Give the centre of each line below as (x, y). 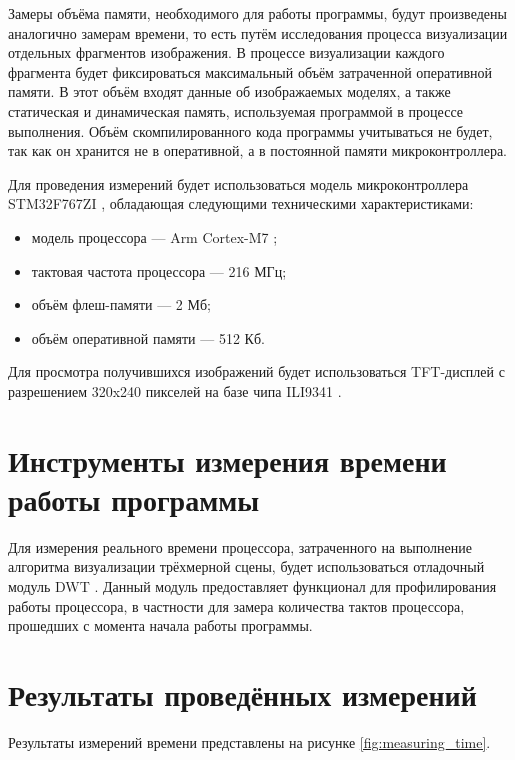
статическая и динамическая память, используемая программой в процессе (235, 110)
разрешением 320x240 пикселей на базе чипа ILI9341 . (175, 390)
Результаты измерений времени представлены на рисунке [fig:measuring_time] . (249, 741)
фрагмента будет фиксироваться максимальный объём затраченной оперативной (250, 71)
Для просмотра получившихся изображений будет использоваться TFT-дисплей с (256, 371)
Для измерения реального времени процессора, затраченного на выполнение (240, 546)
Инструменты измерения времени (227, 459)
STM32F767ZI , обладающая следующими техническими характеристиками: (241, 203)
